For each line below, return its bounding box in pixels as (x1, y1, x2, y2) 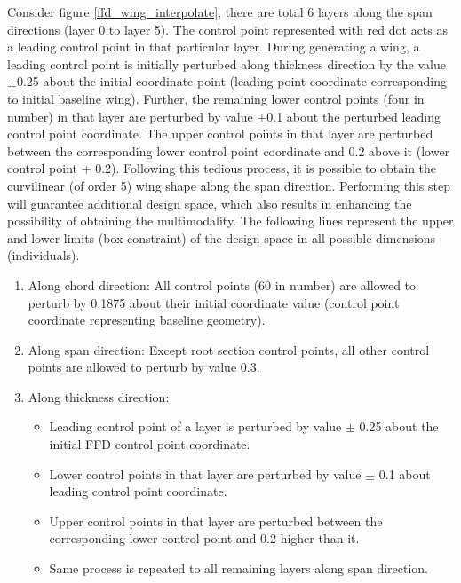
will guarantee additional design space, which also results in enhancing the (7, 193, 412, 212)
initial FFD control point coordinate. (49, 435, 250, 453)
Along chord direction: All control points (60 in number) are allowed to (28, 275, 417, 294)
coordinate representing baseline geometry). (28, 311, 266, 329)
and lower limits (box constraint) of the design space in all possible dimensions (7, 228, 436, 247)
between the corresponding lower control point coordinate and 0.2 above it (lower (7, 141, 450, 160)
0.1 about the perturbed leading (266, 106, 441, 125)
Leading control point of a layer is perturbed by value (49, 417, 342, 436)
